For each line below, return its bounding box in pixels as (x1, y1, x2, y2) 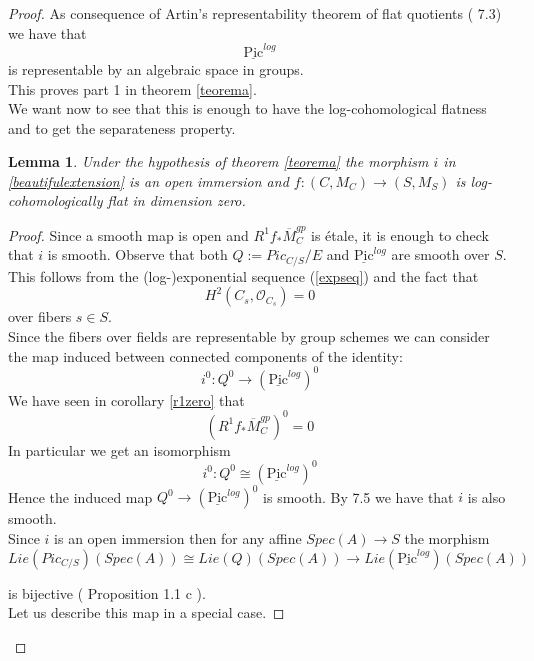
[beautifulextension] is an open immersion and (8, 170, 289, 191)
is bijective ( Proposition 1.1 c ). (8, 582, 206, 603)
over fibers (8, 306, 72, 327)
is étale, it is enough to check (311, 224, 489, 245)
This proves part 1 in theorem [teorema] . (8, 78, 257, 99)
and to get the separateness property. (8, 117, 236, 138)
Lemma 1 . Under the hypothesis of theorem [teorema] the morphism (8, 151, 429, 172)
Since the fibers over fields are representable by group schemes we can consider (8, 326, 490, 347)
